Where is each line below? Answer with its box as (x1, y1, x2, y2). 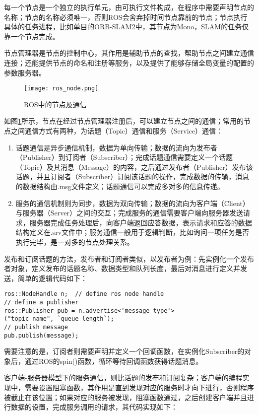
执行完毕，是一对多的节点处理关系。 (15, 236, 134, 247)
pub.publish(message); (4, 332, 79, 339)
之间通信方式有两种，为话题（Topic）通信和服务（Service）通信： (10, 126, 223, 136)
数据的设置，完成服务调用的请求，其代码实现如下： (10, 402, 178, 412)
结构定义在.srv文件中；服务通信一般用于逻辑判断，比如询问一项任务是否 (15, 227, 250, 237)
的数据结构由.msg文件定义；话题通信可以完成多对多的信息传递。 (15, 181, 224, 191)
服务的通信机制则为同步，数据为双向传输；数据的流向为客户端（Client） (15, 198, 250, 208)
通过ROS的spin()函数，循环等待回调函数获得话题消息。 (24, 355, 203, 366)
